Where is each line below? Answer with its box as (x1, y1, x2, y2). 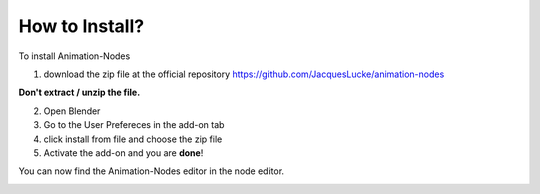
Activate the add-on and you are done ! (43, 146, 204, 159)
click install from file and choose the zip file (43, 133, 223, 145)
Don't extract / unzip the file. (18, 86, 141, 99)
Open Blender (43, 105, 101, 117)
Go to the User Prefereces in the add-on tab (43, 119, 225, 131)
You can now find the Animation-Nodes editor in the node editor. (18, 165, 285, 177)
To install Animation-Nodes (18, 50, 131, 62)
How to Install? (18, 15, 145, 37)
